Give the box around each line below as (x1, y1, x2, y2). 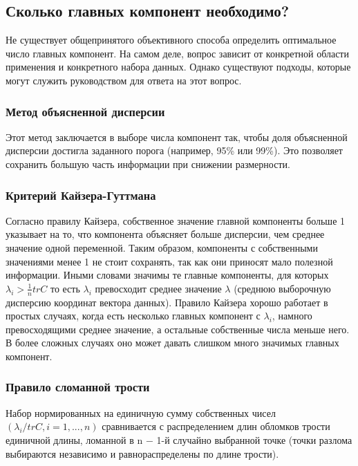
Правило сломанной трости (6, 378, 150, 395)
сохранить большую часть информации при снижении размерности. (6, 156, 290, 171)
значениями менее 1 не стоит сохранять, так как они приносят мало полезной (6, 254, 333, 268)
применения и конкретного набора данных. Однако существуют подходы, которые (6, 59, 351, 74)
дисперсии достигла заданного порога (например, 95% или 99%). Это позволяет (6, 143, 343, 158)
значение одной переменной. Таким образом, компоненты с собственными (6, 240, 318, 254)
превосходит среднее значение (95, 281, 222, 295)
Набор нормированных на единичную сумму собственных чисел (6, 405, 276, 420)
